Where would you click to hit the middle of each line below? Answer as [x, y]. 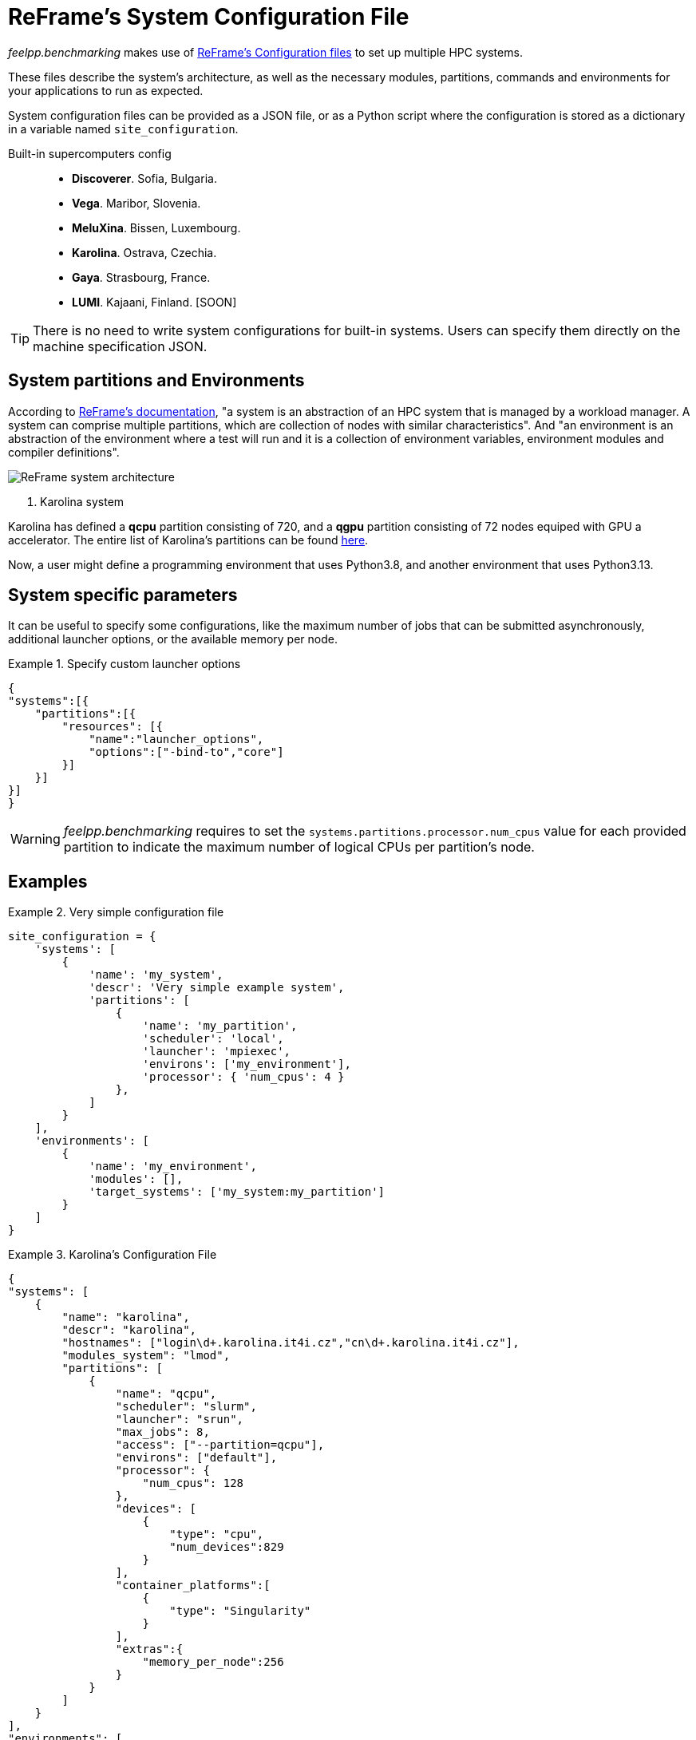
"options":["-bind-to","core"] [186, 752]
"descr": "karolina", [129, 1330]
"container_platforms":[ [193, 1586]
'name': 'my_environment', [173, 1167]
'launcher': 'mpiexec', [217, 1052]
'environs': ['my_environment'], [247, 1064]
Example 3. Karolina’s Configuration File [113, 1255]
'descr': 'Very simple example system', [217, 988]
